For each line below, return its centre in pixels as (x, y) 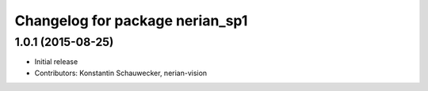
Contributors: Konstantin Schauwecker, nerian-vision (121, 73)
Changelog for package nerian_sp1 (131, 21)
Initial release (56, 62)
